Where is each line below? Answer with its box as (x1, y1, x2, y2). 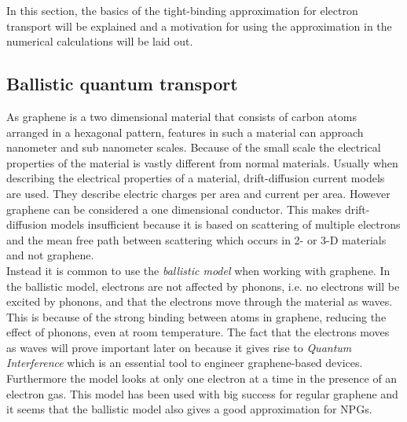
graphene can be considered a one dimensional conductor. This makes (6, 200, 342, 217)
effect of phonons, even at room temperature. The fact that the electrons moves (6, 324, 390, 340)
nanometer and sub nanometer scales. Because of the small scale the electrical (6, 139, 381, 156)
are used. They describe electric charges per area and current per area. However (6, 185, 390, 201)
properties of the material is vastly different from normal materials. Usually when (6, 154, 398, 171)
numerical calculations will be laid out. (6, 33, 193, 50)
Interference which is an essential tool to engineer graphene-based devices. (6, 354, 363, 371)
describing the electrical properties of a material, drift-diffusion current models (6, 170, 385, 186)
